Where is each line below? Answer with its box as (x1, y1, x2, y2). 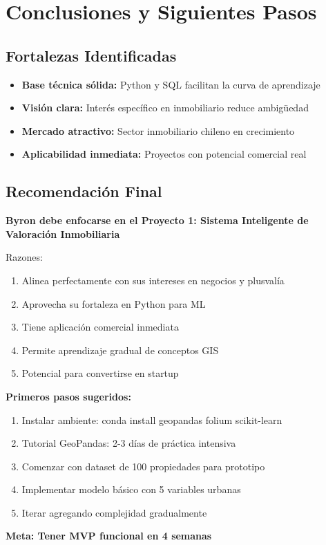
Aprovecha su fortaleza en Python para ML (21, 296, 206, 311)
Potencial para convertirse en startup (21, 366, 179, 380)
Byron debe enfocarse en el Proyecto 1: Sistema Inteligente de (6, 213, 309, 228)
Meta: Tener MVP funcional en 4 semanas (6, 528, 212, 543)
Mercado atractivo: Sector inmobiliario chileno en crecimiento (21, 123, 295, 138)
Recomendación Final (6, 181, 162, 202)
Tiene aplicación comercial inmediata (21, 320, 179, 334)
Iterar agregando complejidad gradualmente (21, 505, 207, 519)
